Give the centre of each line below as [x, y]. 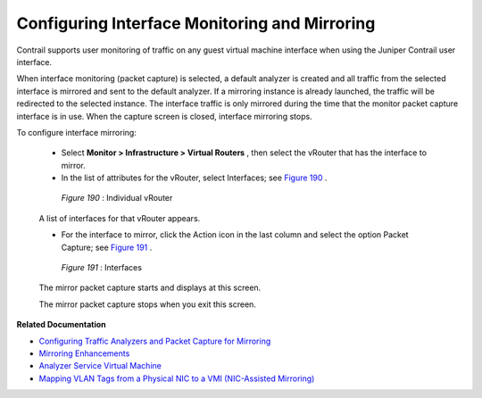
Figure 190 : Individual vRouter [117, 198]
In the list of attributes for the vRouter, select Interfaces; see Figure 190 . [194, 178]
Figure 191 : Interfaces [102, 268]
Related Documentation [61, 325]
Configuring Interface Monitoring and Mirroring [196, 23]
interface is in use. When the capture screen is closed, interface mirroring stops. [164, 116]
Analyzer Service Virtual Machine [100, 366]
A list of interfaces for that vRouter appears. [120, 218]
